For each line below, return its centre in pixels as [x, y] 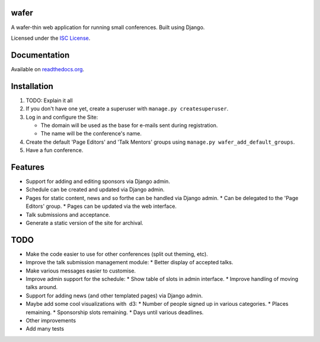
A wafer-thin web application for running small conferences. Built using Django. [108, 27]
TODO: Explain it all [49, 100]
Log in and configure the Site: [62, 117]
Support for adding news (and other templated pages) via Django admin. [114, 295]
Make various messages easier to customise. [81, 271]
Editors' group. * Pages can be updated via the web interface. [101, 206]
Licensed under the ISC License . [51, 38]
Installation [32, 86]
